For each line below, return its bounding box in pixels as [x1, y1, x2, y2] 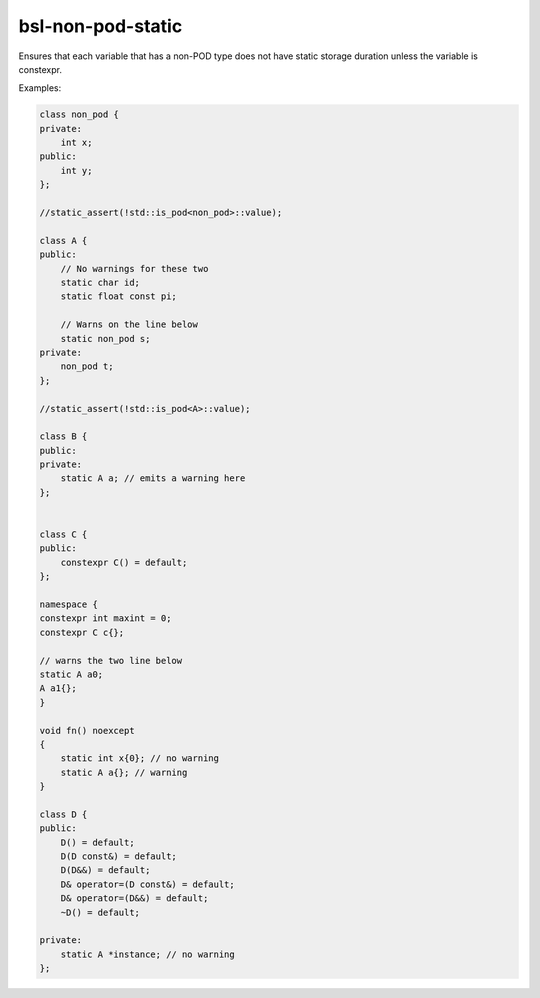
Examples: [18, 82, 62, 94]
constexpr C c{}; [39, 626, 125, 638]
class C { [39, 529, 88, 540]
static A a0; [39, 668, 104, 680]
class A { [39, 235, 88, 246]
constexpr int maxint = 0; [39, 613, 172, 624]
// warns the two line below [39, 655, 183, 666]
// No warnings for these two [60, 263, 209, 274]
